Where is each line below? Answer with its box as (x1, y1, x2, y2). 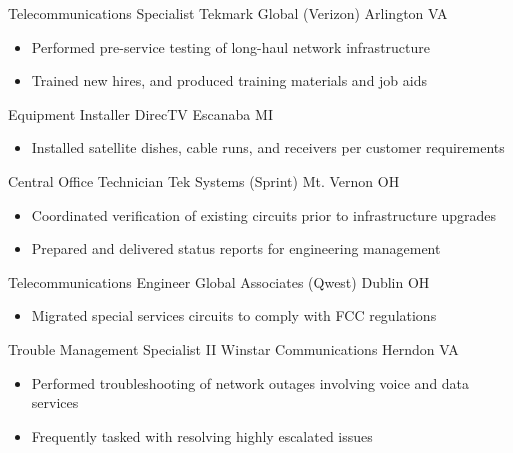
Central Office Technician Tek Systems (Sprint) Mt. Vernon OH (8, 170, 400, 191)
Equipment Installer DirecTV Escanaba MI (8, 103, 273, 124)
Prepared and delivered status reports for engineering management (31, 238, 441, 259)
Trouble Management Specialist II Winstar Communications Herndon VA (8, 338, 459, 359)
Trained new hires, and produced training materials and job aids (31, 70, 428, 91)
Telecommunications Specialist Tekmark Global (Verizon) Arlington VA (8, 3, 448, 23)
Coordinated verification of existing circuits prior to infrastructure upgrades (31, 204, 497, 225)
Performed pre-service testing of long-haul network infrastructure (31, 36, 430, 57)
